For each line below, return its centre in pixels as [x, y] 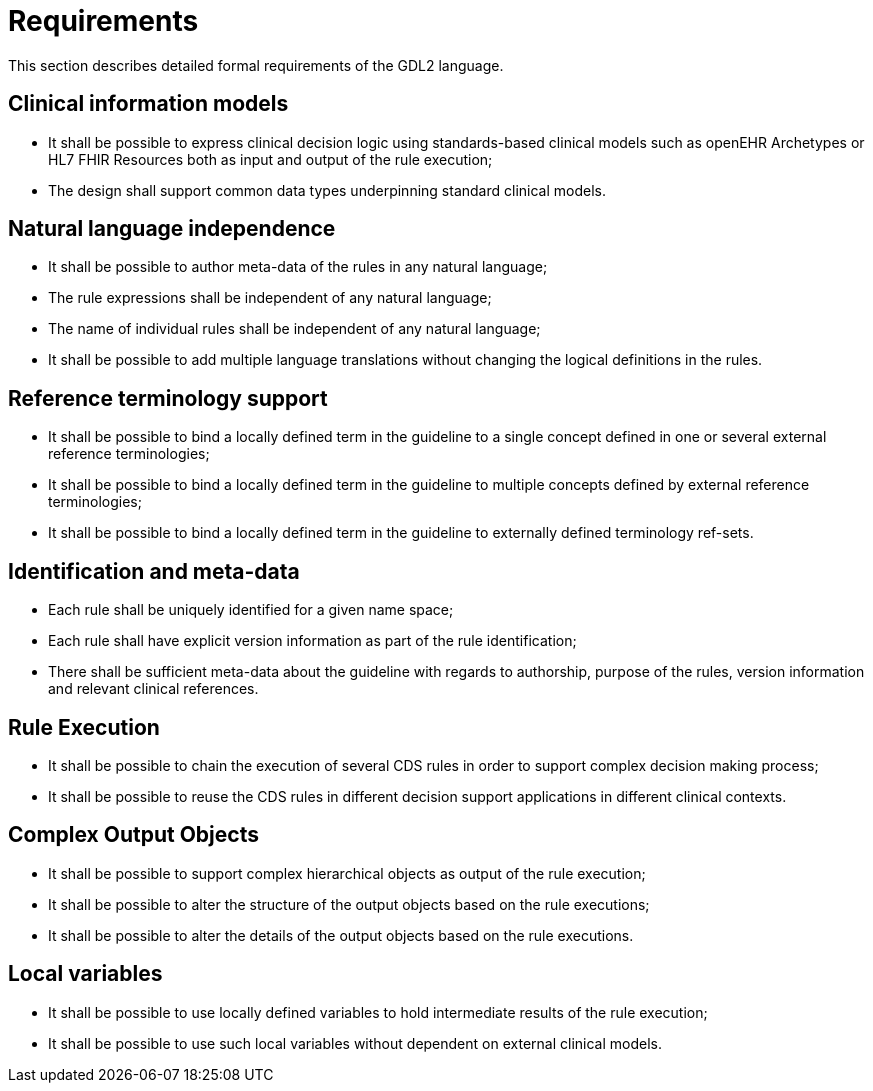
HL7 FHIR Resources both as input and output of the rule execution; [270, 159]
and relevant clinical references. [153, 689]
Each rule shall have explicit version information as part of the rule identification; [312, 641]
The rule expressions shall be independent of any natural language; [270, 298]
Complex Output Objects [133, 835]
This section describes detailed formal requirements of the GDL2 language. [256, 65]
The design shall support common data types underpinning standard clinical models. [327, 190]
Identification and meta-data [154, 571]
